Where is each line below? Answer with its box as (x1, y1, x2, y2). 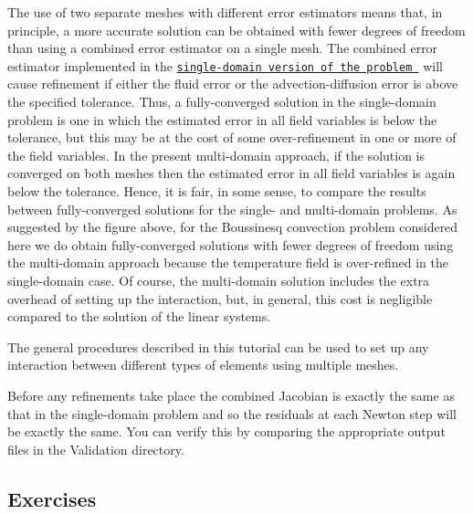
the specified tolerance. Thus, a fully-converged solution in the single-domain (7, 92, 436, 111)
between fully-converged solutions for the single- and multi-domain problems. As (7, 199, 457, 218)
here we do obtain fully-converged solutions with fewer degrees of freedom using (7, 235, 454, 254)
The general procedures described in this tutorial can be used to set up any (7, 337, 429, 356)
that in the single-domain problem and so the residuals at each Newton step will (7, 404, 457, 423)
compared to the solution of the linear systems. (7, 307, 271, 326)
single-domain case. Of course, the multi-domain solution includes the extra (7, 270, 430, 289)
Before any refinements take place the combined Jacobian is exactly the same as (7, 385, 455, 404)
